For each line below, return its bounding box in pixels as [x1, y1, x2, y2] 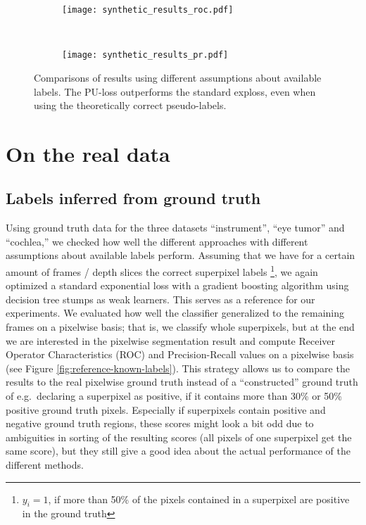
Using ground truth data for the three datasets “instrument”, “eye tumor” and [6, 220, 345, 235]
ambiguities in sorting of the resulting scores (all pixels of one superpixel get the [6, 429, 352, 444]
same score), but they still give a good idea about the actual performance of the [6, 443, 351, 458]
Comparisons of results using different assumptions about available [34, 70, 322, 84]
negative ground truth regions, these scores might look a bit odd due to [6, 416, 314, 431]
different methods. [6, 457, 84, 472]
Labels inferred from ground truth [6, 187, 261, 209]
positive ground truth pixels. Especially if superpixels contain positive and [6, 402, 326, 417]
